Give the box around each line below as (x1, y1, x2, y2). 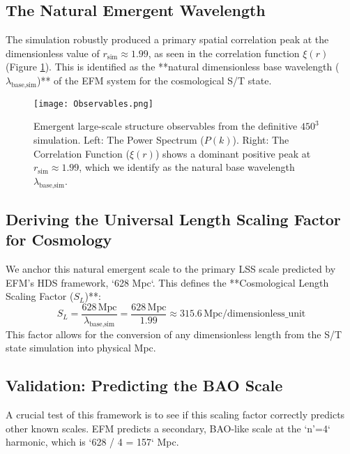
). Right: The (232, 133, 289, 147)
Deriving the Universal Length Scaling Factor (6, 209, 341, 229)
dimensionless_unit (227, 309, 306, 319)
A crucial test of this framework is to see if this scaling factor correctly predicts (6, 407, 345, 422)
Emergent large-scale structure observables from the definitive (33, 119, 298, 133)
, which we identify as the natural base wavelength (79, 160, 295, 174)
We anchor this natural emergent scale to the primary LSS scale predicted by (6, 262, 336, 276)
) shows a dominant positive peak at (155, 146, 311, 160)
